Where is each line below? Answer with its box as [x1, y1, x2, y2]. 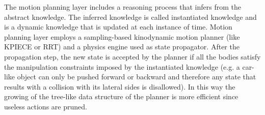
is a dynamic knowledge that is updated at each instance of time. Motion [4, 21, 232, 32]
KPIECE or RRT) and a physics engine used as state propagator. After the [4, 41, 240, 52]
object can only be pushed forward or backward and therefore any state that [17, 71, 256, 82]
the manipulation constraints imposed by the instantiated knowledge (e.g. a [4, 61, 240, 72]
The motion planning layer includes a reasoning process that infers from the [4, 2, 241, 12]
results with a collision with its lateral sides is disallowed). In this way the [4, 81, 235, 92]
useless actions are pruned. [4, 101, 87, 111]
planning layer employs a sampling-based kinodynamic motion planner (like [4, 31, 240, 42]
